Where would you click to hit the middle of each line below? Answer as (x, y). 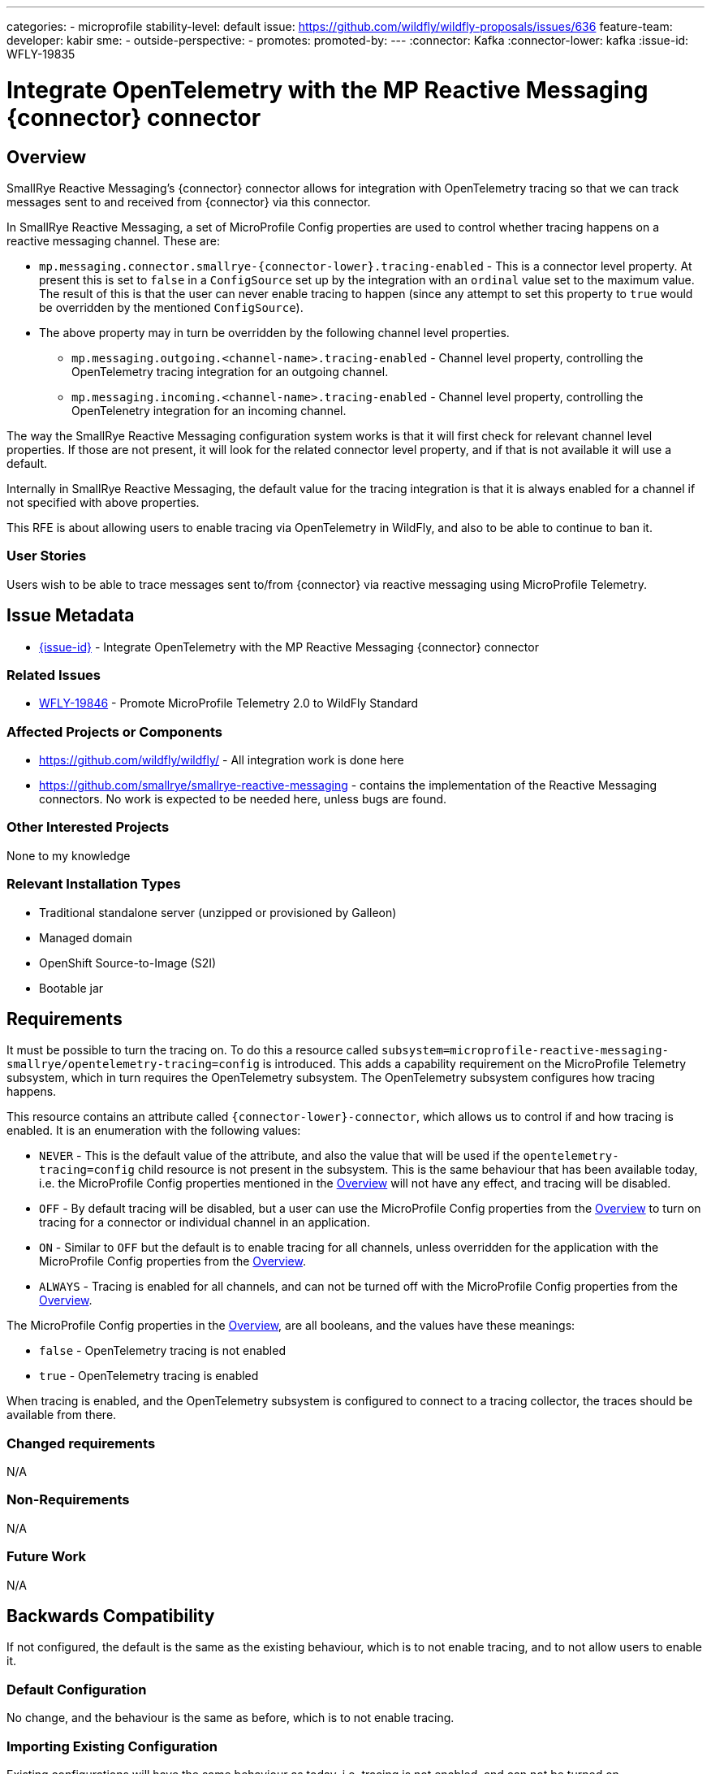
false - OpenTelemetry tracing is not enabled (162, 1351)
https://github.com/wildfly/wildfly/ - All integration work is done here (222, 760)
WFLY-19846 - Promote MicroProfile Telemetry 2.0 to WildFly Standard (229, 703)
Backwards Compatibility (111, 1616)
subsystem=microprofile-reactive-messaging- (526, 1051)
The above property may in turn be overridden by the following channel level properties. (274, 332)
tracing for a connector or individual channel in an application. (205, 1222)
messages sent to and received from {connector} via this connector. (189, 201)
